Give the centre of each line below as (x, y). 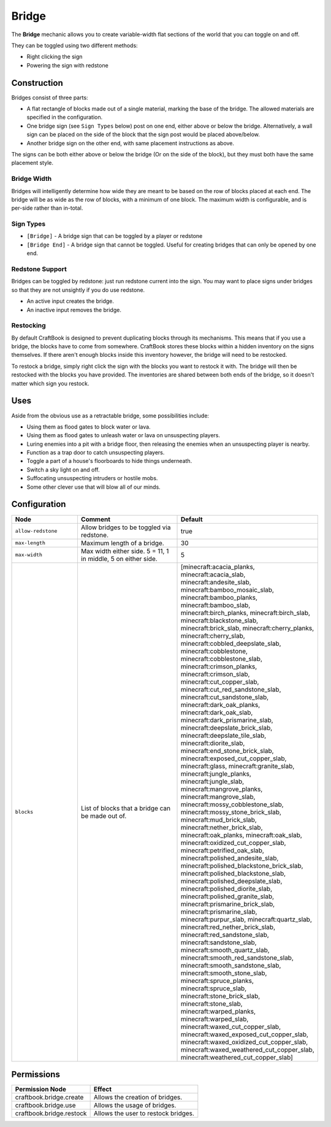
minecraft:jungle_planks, (216, 774)
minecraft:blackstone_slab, (220, 621)
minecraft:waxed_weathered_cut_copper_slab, (248, 1050)
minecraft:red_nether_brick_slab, (228, 927)
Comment (95, 519)
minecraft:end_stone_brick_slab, (227, 751)
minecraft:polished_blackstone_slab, (234, 873)
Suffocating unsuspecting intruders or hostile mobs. (92, 478)
